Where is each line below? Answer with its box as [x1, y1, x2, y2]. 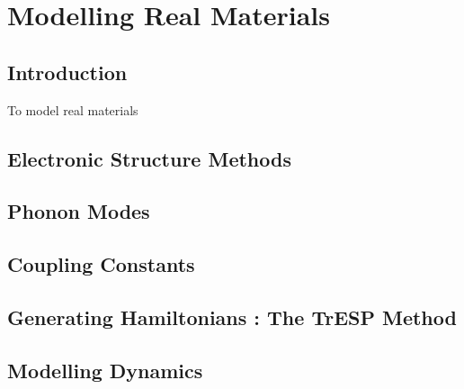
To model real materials [7, 100, 138, 119]
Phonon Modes [7, 197, 150, 225]
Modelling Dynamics [7, 356, 203, 384]
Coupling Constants [7, 250, 195, 278]
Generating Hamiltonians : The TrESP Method [7, 303, 457, 330]
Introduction [7, 58, 128, 86]
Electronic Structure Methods [7, 144, 291, 172]
